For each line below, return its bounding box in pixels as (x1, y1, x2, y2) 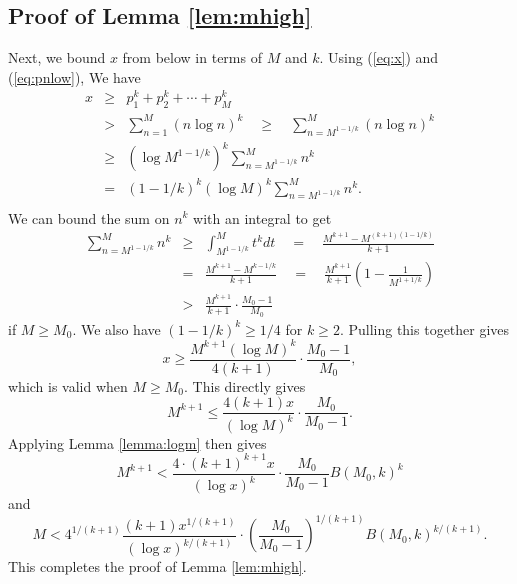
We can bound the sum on (8, 207, 170, 228)
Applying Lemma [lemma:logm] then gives (8, 432, 267, 453)
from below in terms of (122, 47, 262, 68)
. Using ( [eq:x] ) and (319, 47, 439, 68)
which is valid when (8, 375, 128, 396)
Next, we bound (8, 47, 106, 68)
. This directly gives (184, 375, 306, 396)
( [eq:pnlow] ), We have (8, 66, 141, 87)
